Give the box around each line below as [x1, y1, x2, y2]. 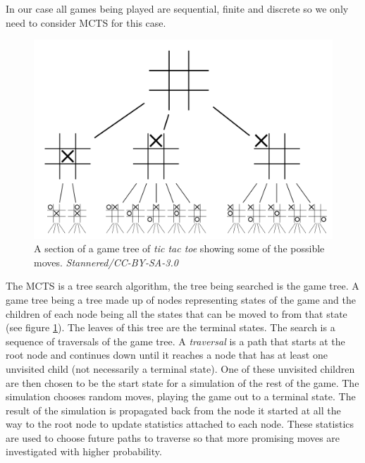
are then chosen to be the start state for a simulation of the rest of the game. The [6, 375, 359, 390]
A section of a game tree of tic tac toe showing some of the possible [34, 241, 325, 256]
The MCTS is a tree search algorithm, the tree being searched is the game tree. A [6, 278, 359, 293]
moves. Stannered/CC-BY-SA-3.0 [34, 254, 178, 269]
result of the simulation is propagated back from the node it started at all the [6, 402, 341, 417]
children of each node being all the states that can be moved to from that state [6, 306, 347, 321]
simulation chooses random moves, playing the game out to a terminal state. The [6, 389, 356, 404]
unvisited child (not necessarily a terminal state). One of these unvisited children [6, 361, 355, 376]
